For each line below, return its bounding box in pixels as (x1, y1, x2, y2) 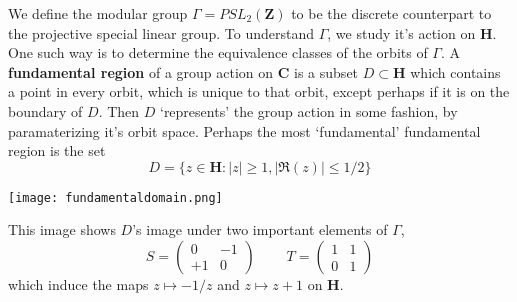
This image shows (8, 219, 116, 240)
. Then (98, 100, 140, 121)
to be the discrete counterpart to (291, 3, 492, 23)
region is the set (8, 140, 106, 161)
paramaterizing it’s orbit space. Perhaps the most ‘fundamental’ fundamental (8, 120, 481, 141)
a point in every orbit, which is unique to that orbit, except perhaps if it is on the (8, 81, 510, 102)
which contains (410, 61, 501, 82)
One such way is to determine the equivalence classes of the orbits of (8, 42, 428, 63)
